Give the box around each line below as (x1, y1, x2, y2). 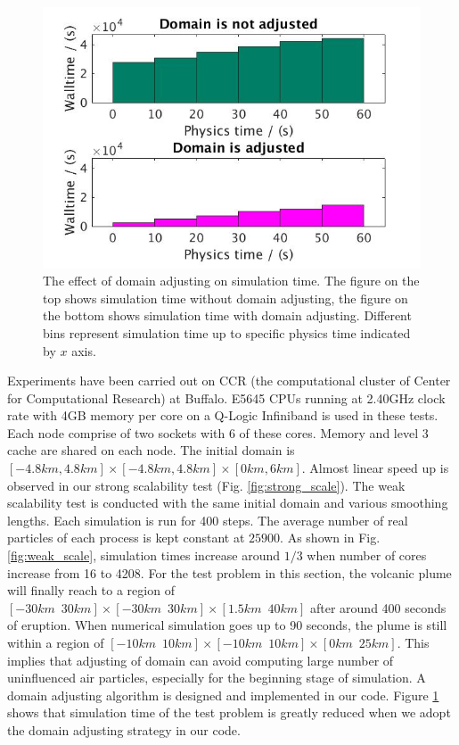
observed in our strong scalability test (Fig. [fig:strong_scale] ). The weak (7, 476, 406, 494)
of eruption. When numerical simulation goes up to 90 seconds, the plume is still (7, 616, 447, 634)
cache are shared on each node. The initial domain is (7, 441, 295, 459)
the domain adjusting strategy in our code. (7, 720, 241, 739)
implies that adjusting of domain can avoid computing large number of (7, 650, 394, 669)
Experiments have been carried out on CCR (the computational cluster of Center (7, 371, 451, 390)
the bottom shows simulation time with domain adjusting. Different (43, 306, 412, 325)
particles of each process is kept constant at (7, 528, 245, 547)
